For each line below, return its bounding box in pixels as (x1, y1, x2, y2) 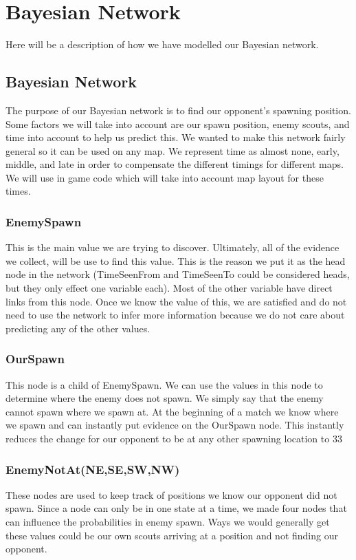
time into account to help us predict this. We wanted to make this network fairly (5, 130, 346, 144)
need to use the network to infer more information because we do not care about (5, 308, 345, 322)
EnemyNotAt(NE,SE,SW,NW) (5, 460, 180, 477)
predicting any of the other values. (5, 321, 151, 335)
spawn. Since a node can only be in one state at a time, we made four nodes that (5, 501, 347, 515)
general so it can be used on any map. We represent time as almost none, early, (5, 143, 340, 158)
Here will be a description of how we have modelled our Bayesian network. (5, 37, 319, 52)
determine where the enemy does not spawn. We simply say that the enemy (5, 391, 324, 405)
